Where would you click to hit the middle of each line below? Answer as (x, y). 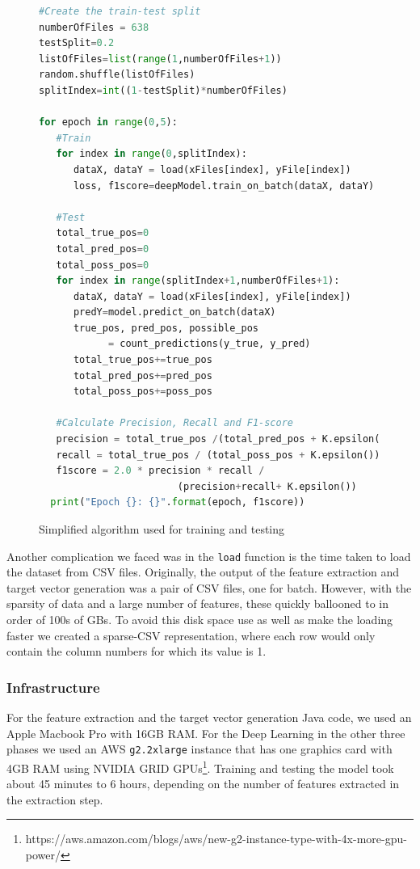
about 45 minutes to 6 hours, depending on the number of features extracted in (203, 784)
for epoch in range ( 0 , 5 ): (108, 122)
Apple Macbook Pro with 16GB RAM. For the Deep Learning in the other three (206, 733)
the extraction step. (55, 799)
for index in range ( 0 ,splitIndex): (151, 154)
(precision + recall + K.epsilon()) (267, 486)
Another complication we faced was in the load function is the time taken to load (209, 556)
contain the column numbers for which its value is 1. (136, 651)
